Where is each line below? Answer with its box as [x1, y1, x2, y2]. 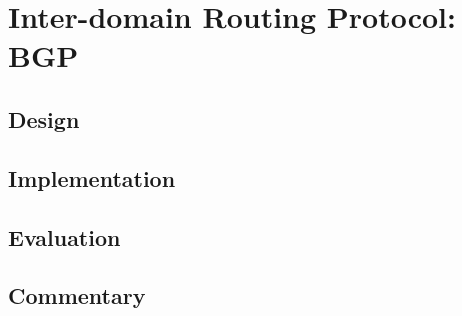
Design [8, 103, 80, 134]
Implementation [8, 162, 176, 193]
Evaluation [8, 221, 121, 252]
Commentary [8, 280, 146, 311]
